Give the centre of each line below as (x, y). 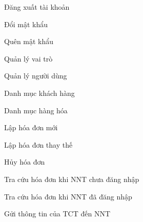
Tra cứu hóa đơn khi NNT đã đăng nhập (68, 196)
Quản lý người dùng (36, 76)
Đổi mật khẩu (26, 24)
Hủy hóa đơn (25, 162)
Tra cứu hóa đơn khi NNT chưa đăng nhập (72, 179)
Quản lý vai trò (28, 58)
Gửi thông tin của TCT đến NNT (57, 214)
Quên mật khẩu (29, 41)
